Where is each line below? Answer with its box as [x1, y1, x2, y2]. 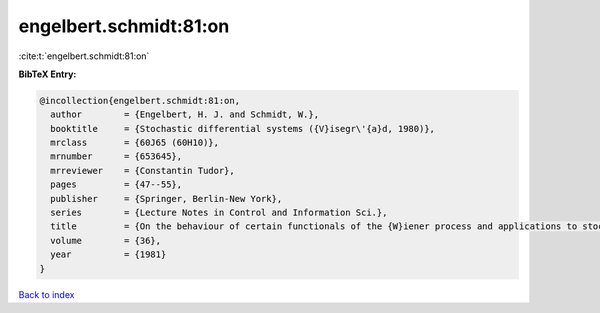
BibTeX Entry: [18, 68, 77, 80]
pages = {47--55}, [50, 179, 183, 190]
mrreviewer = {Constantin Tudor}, [50, 165, 235, 176]
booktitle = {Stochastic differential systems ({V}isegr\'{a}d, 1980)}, [50, 123, 435, 134]
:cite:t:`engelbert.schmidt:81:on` [18, 50, 150, 62]
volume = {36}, [50, 235, 162, 246]
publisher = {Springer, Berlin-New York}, [50, 193, 283, 204]
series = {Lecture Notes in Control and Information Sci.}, [50, 207, 388, 219]
